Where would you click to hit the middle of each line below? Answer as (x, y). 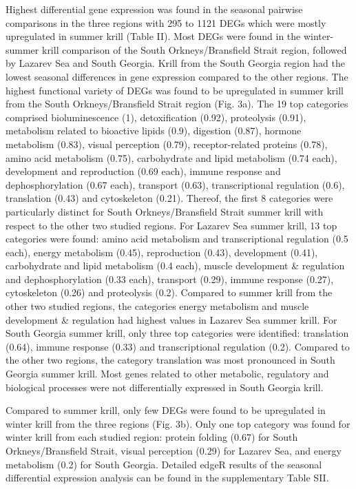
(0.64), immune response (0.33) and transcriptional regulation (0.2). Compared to (178, 346)
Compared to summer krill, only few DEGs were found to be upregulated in (166, 410)
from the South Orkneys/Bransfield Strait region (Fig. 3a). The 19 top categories (177, 104)
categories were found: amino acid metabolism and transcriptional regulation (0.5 (177, 239)
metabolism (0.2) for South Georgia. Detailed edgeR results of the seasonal (164, 464)
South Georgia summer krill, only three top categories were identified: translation (177, 333)
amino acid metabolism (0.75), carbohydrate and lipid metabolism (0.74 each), (171, 157)
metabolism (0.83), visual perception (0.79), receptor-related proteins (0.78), (167, 144)
